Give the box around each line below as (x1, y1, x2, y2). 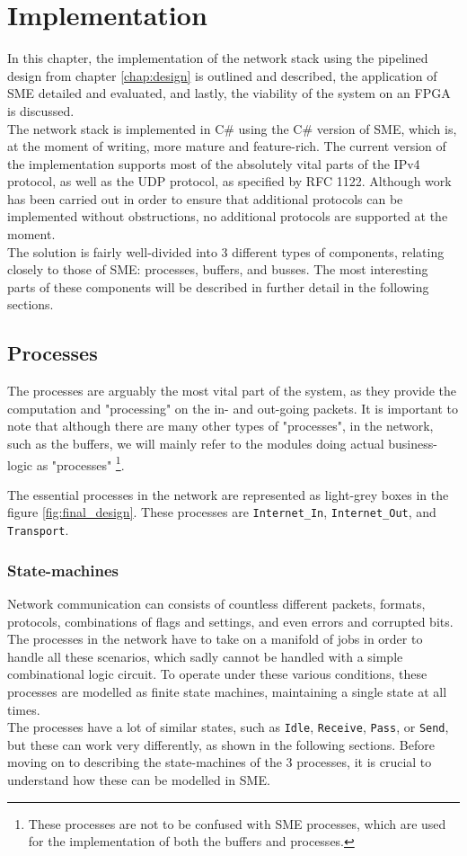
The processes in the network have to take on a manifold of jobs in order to (7, 629, 423, 648)
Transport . (7, 521, 69, 539)
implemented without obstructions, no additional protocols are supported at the (7, 207, 448, 226)
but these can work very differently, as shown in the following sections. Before (7, 735, 435, 753)
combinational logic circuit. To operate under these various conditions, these (7, 664, 427, 683)
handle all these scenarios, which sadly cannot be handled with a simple (7, 646, 403, 665)
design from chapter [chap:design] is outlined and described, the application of (7, 66, 437, 85)
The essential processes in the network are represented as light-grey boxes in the (7, 485, 449, 504)
